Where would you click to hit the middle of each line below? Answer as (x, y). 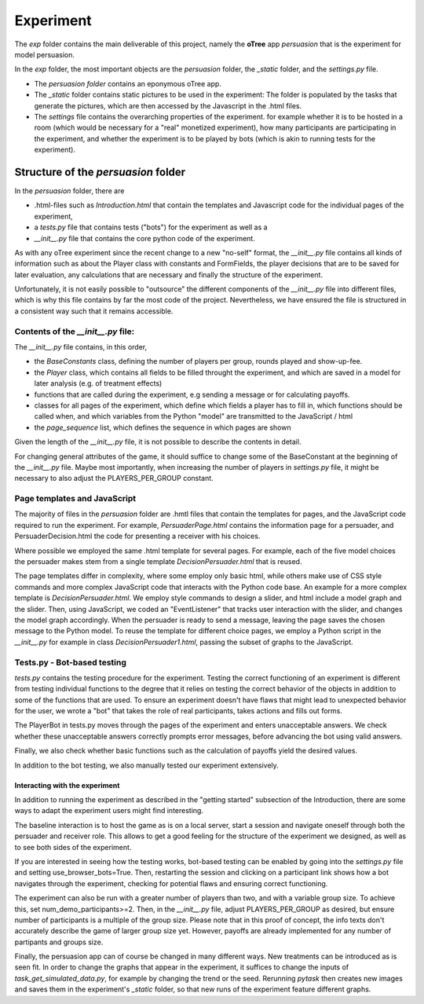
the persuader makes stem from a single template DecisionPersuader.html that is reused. (158, 562)
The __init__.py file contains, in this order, (81, 347)
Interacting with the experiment (67, 785)
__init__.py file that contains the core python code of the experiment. (144, 238)
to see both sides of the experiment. (73, 847)
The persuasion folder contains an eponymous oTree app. (128, 83)
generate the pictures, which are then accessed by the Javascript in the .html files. (168, 105)
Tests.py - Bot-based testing (71, 662)
